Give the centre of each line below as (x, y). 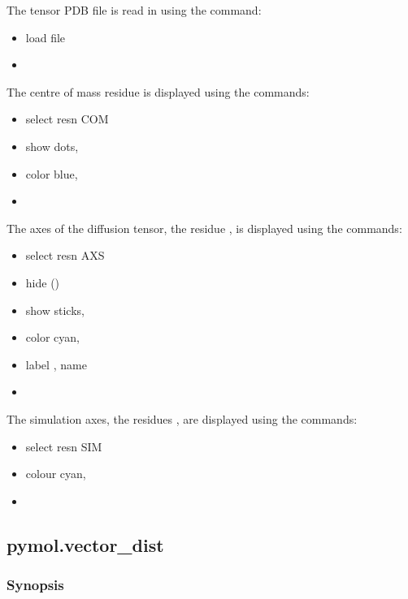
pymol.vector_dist (85, 544)
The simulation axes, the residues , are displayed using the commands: (182, 418)
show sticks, (55, 310)
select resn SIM (64, 446)
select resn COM (67, 119)
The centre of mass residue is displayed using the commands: (158, 91)
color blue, (52, 173)
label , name (56, 364)
